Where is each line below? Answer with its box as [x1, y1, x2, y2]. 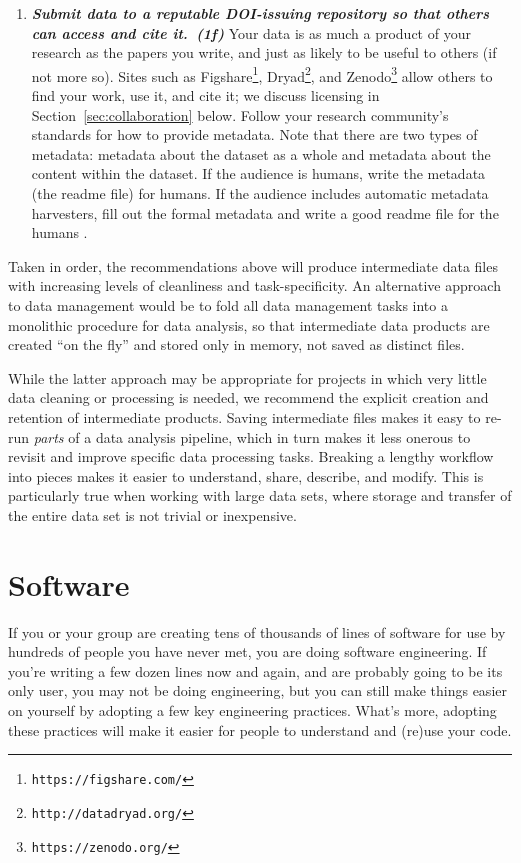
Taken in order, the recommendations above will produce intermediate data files [8, 255, 498, 276]
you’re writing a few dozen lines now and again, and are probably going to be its [8, 660, 503, 681]
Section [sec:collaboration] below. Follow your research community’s [31, 104, 449, 125]
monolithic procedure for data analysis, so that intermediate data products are [8, 314, 490, 335]
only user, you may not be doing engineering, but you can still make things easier [8, 680, 507, 701]
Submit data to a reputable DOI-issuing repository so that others [31, 3, 490, 23]
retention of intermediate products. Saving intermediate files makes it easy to [8, 406, 481, 427]
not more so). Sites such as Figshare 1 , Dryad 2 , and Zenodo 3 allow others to [31, 62, 493, 86]
